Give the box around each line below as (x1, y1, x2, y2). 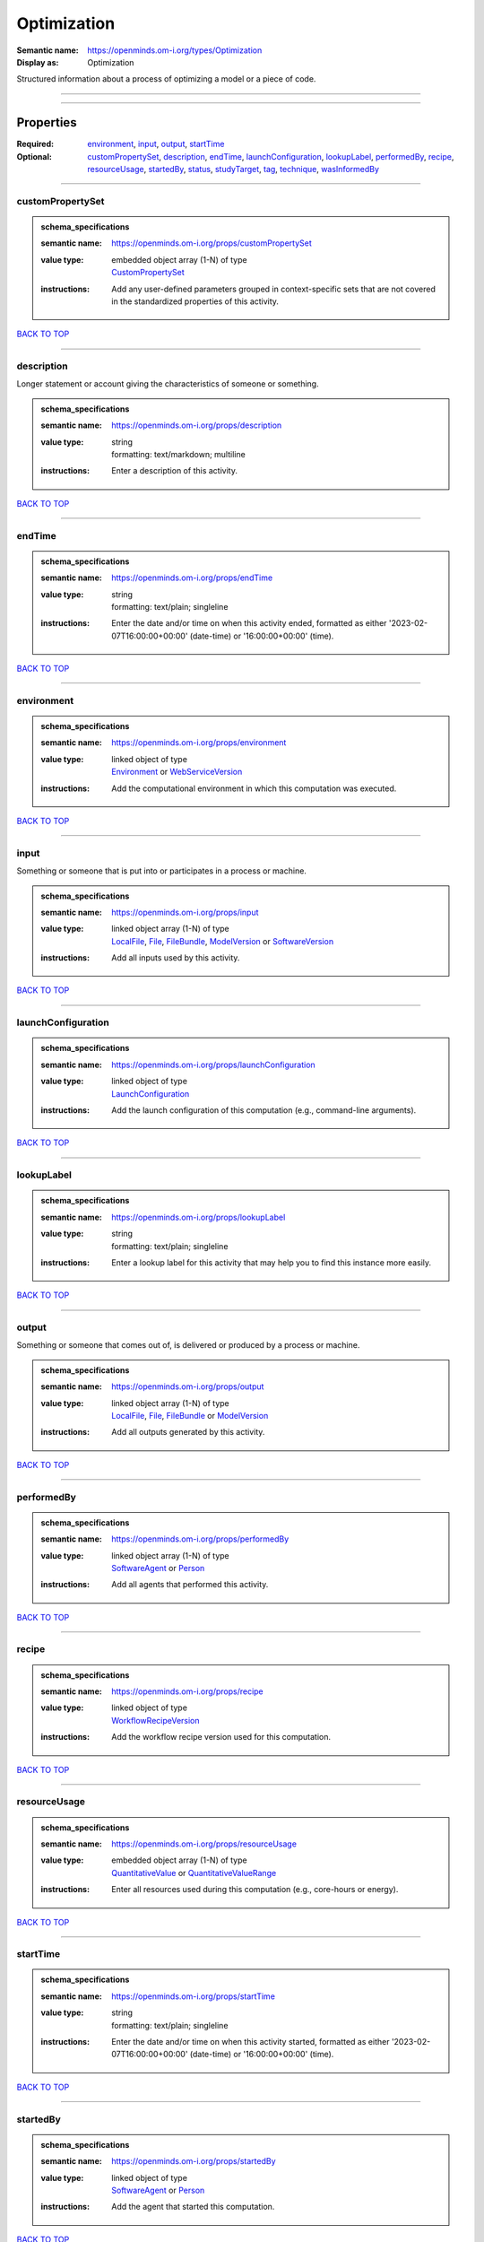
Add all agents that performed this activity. (111, 1579, 269, 1590)
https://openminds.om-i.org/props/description (111, 420, 282, 430)
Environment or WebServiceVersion (111, 767, 243, 778)
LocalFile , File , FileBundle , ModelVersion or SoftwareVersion (111, 935, 334, 946)
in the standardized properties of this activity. (111, 296, 280, 307)
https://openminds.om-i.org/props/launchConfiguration (111, 1059, 315, 1070)
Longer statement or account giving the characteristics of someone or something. (16, 378, 319, 389)
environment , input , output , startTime (87, 139, 225, 150)
